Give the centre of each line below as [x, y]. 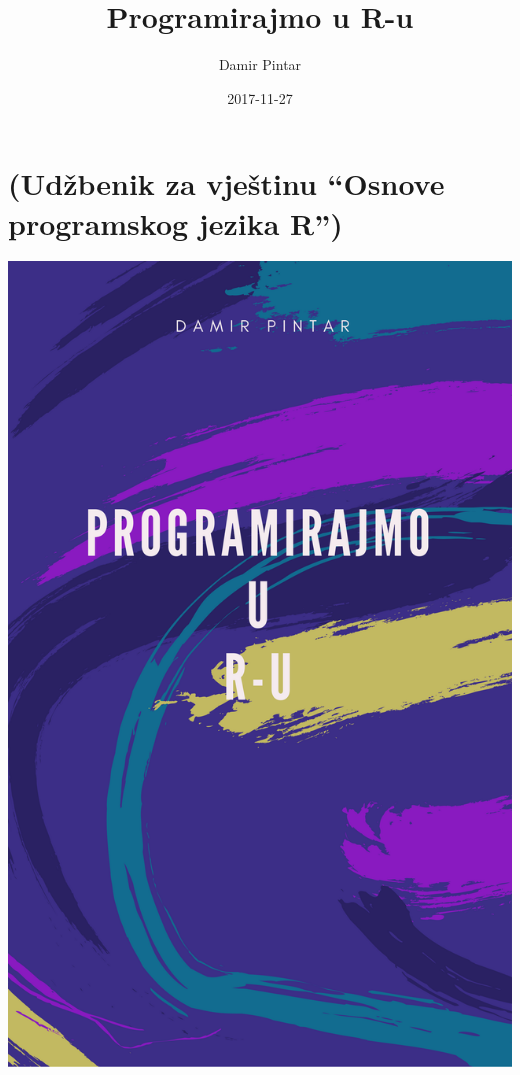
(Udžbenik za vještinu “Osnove [226, 183]
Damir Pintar [260, 64]
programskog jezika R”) [175, 222]
